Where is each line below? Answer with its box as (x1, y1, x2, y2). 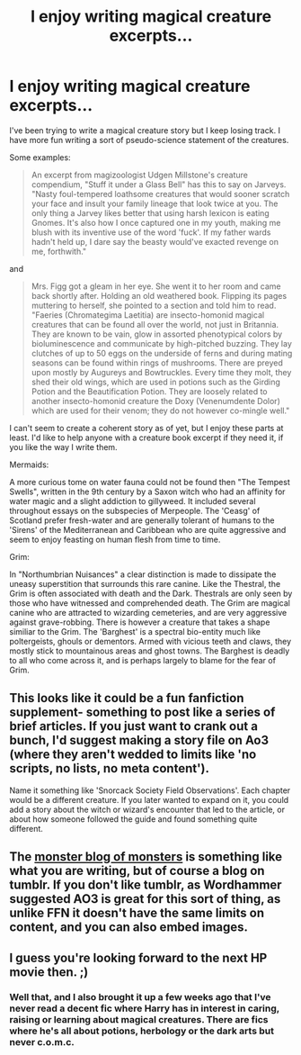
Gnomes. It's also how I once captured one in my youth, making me (31, 217, 281, 228)
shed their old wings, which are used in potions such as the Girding (31, 376, 281, 387)
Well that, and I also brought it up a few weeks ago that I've (9, 991, 271, 1004)
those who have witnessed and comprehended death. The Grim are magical (9, 597, 290, 609)
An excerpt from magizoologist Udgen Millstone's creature (31, 169, 249, 180)
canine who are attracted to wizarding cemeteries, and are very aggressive (9, 607, 288, 618)
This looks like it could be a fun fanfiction (9, 690, 244, 706)
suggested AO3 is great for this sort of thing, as (9, 891, 281, 906)
